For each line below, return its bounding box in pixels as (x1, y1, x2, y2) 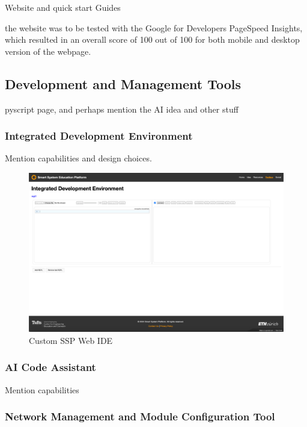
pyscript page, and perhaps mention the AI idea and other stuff (5, 102, 239, 115)
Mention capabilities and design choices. (5, 152, 152, 164)
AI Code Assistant (5, 360, 96, 375)
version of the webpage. (5, 45, 91, 57)
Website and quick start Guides (5, 1, 121, 13)
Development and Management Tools (5, 74, 242, 93)
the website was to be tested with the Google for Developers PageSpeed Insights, (5, 21, 303, 34)
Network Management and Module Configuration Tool (5, 409, 275, 424)
